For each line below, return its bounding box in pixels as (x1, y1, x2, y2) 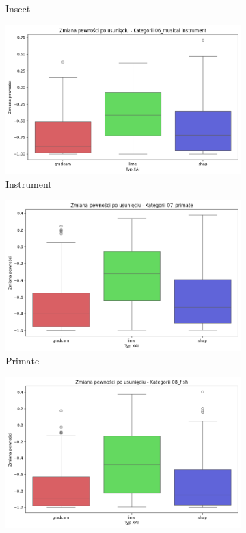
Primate (5, 353, 40, 367)
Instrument (5, 176, 52, 190)
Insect (5, 1, 31, 15)
